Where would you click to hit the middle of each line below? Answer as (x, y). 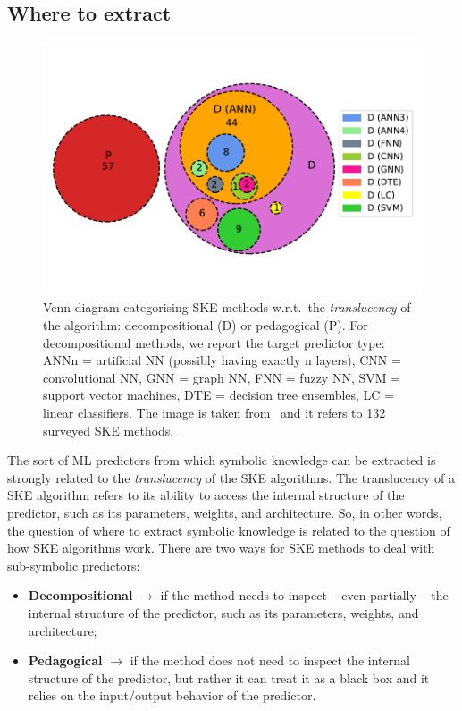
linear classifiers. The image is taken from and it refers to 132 (214, 413)
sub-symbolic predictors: (74, 565)
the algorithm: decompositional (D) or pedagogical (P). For (206, 325)
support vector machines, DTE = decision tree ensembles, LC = (219, 395)
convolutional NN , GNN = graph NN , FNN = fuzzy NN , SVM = (222, 377)
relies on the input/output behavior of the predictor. (172, 695)
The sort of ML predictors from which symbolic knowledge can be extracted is (222, 460)
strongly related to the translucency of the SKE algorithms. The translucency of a (231, 477)
